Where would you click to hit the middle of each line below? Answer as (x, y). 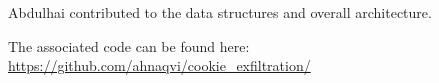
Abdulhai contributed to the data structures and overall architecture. (220, 12)
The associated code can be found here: (129, 45)
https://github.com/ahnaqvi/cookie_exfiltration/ (159, 65)
